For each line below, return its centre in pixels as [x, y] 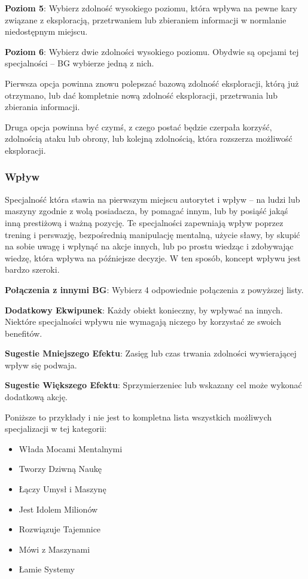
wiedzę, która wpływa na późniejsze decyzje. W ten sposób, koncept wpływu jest [153, 257]
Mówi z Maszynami [54, 549]
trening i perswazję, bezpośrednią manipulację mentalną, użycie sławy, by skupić [153, 234]
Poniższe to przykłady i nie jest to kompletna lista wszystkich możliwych [138, 417]
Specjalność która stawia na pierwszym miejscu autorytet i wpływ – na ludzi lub [153, 199]
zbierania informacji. [42, 107]
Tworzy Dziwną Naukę [60, 469]
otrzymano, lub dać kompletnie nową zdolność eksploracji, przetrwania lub [141, 95]
